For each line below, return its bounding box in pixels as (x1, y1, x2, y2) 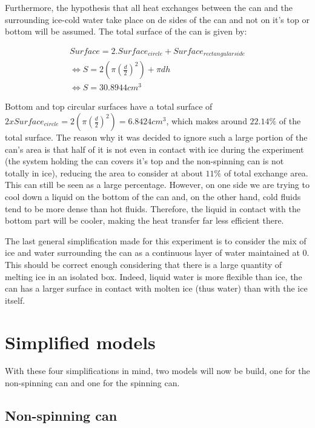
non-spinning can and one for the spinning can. (5, 376, 180, 389)
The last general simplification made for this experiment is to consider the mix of (5, 234, 307, 247)
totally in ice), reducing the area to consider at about (5, 166, 203, 179)
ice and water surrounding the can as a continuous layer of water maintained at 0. (5, 246, 310, 259)
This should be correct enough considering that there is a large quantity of (5, 258, 282, 270)
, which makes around (166, 115, 247, 127)
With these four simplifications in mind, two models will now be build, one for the (5, 364, 310, 377)
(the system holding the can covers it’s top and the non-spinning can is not (5, 155, 284, 167)
